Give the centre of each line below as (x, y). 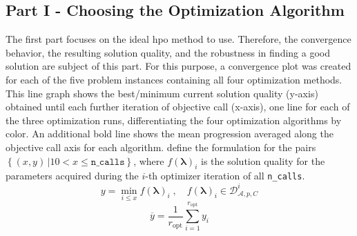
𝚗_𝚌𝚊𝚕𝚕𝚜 (108, 162)
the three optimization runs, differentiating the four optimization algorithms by (174, 120)
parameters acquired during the (72, 176)
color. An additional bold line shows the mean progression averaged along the (170, 134)
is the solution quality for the (263, 160)
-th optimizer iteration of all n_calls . (225, 176)
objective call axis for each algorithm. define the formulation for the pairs (161, 147)
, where (149, 160)
